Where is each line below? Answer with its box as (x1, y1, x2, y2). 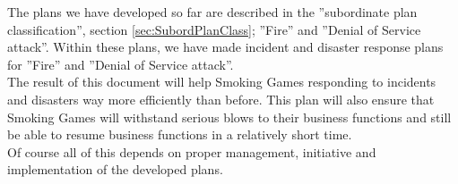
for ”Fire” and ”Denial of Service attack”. (7, 54, 234, 73)
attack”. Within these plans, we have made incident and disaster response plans (7, 38, 444, 56)
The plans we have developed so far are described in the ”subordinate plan (7, 3, 418, 21)
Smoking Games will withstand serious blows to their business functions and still (7, 107, 452, 126)
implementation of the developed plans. (7, 160, 223, 179)
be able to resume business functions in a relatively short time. (7, 125, 352, 144)
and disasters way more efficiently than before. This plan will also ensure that (7, 89, 435, 108)
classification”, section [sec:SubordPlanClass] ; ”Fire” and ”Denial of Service (7, 20, 421, 38)
